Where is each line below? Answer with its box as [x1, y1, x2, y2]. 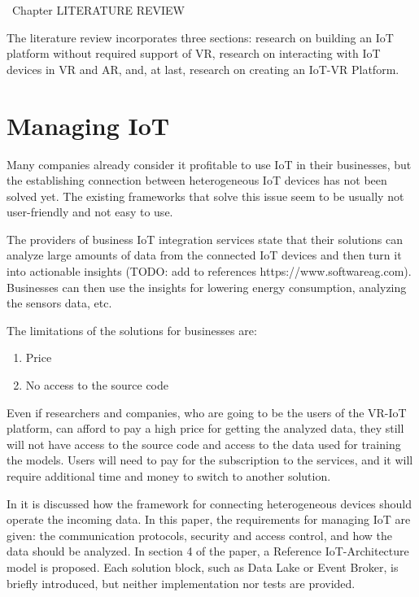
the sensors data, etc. [7, 294, 112, 312]
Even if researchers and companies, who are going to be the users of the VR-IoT [7, 403, 407, 421]
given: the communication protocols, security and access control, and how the [7, 526, 393, 543]
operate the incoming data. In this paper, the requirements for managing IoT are [7, 511, 411, 528]
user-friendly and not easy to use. [7, 203, 173, 220]
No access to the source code [25, 377, 169, 394]
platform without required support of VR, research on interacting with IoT [7, 45, 381, 62]
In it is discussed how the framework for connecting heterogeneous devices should [7, 495, 412, 512]
